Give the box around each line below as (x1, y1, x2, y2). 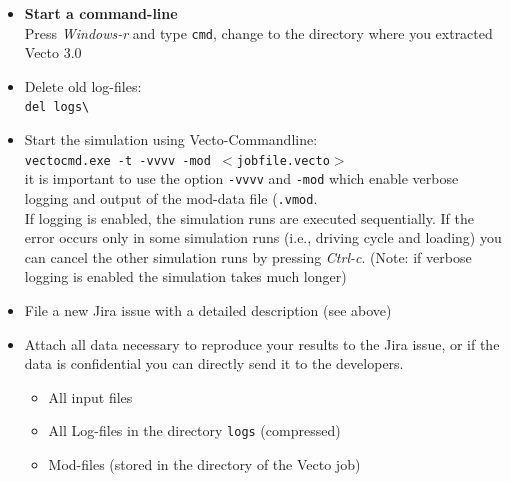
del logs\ (24, 100, 90, 115)
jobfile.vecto (236, 153, 330, 168)
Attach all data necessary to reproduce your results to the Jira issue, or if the (24, 333, 500, 354)
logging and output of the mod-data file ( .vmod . (24, 188, 318, 208)
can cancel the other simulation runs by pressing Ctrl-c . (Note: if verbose (24, 246, 472, 267)
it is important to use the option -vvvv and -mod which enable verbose (24, 168, 459, 189)
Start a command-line (24, 3, 178, 23)
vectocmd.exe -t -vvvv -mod (24, 153, 211, 168)
